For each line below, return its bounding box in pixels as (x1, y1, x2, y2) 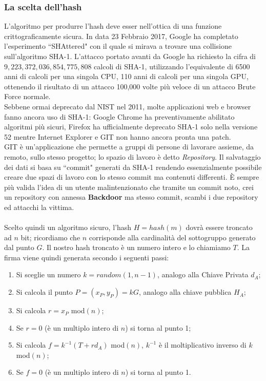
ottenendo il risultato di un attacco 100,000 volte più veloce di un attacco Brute (4, 81, 256, 91)
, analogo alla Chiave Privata (157, 269, 249, 280)
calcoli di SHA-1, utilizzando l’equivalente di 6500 (94, 61, 250, 71)
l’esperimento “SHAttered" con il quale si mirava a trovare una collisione (4, 41, 232, 51)
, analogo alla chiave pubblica (138, 287, 232, 297)
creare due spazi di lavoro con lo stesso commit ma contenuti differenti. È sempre (4, 172, 259, 182)
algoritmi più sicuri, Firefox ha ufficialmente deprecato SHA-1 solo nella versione (4, 121, 258, 132)
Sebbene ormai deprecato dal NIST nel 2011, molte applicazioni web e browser (4, 101, 251, 111)
